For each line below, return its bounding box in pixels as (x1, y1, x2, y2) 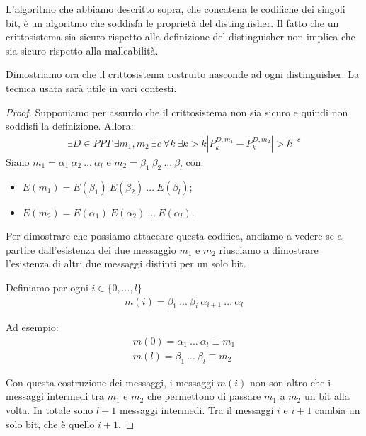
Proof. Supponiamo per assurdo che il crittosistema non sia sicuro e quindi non (6, 104, 348, 119)
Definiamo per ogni (6, 279, 88, 294)
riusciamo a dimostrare (219, 242, 319, 257)
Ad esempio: (6, 320, 59, 335)
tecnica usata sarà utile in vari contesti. (6, 80, 177, 95)
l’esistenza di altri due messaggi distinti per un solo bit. (6, 256, 246, 271)
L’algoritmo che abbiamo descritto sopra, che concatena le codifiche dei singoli (6, 1, 345, 16)
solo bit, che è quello (6, 416, 95, 431)
